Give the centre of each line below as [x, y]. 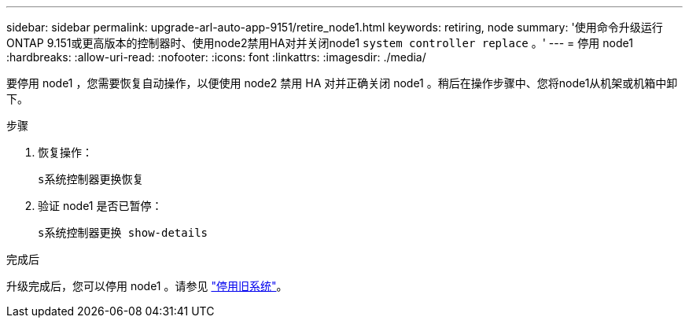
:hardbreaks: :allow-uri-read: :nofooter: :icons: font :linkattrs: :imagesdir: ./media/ [216, 57]
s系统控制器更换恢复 [91, 179]
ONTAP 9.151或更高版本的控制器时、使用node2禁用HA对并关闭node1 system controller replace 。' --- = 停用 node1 [320, 43]
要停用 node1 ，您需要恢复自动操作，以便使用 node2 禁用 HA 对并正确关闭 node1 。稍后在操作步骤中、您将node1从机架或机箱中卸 [342, 83]
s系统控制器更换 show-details [123, 233]
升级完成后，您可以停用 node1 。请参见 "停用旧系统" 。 [147, 286]
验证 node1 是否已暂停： [100, 206]
